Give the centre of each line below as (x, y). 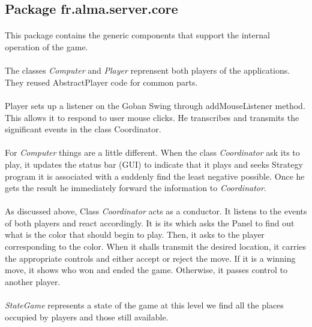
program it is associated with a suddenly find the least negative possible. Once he (155, 176)
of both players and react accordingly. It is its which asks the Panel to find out (150, 222)
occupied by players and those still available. (87, 317)
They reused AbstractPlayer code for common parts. (101, 82)
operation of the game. (46, 46)
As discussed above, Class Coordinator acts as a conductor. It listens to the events (156, 211)
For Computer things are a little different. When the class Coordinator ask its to (152, 152)
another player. (33, 281)
